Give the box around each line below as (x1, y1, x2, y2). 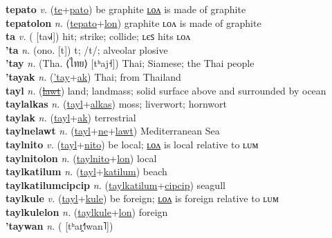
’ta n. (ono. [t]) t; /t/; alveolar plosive (6, 42, 168, 57)
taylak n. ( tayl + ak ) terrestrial (6, 110, 136, 124)
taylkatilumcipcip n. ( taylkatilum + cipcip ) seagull (6, 177, 225, 192)
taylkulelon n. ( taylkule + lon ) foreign (6, 204, 168, 219)
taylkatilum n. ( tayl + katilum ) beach (6, 164, 167, 179)
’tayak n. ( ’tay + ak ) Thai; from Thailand (6, 69, 181, 83)
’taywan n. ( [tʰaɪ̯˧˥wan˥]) (6, 218, 113, 232)
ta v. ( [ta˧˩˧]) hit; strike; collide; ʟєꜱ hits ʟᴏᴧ (6, 29, 191, 43)
